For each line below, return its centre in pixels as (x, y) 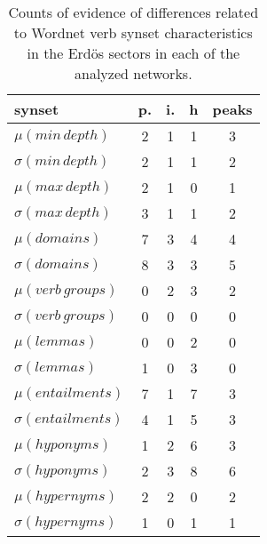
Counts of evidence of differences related (133, 12)
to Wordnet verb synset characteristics (133, 32)
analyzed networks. (133, 73)
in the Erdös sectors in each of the (133, 53)
